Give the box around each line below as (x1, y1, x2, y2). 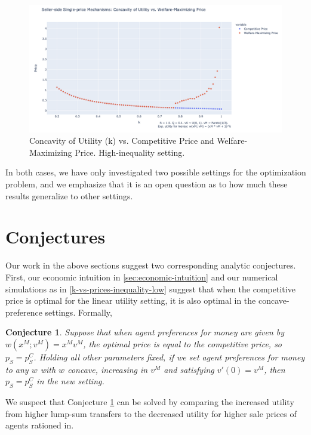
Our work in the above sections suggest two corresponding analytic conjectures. (5, 259, 296, 272)
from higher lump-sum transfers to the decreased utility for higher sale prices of (5, 407, 297, 419)
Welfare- (217, 134, 248, 147)
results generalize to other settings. (5, 189, 133, 202)
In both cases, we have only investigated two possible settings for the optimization (5, 166, 306, 178)
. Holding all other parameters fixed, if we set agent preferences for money (33, 350, 305, 363)
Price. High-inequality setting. (75, 146, 185, 158)
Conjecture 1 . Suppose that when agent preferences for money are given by (5, 326, 285, 338)
